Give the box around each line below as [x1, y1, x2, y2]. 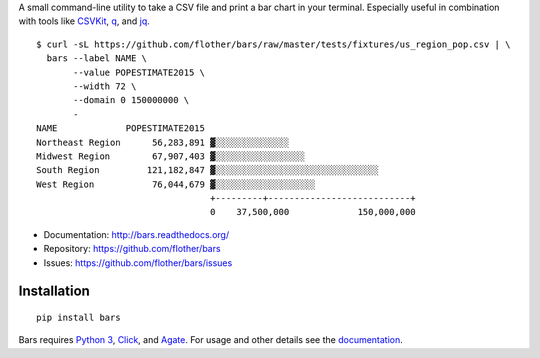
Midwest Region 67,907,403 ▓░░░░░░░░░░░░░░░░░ [36, 150, 305, 162]
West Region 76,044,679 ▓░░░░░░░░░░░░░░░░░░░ [36, 178, 316, 190]
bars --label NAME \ [46, 53, 148, 64]
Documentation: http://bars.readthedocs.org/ [43, 228, 230, 240]
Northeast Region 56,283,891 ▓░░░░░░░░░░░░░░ [36, 136, 290, 148]
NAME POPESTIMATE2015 [36, 123, 205, 134]
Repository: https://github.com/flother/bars [43, 243, 221, 255]
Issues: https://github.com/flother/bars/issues [43, 256, 233, 269]
